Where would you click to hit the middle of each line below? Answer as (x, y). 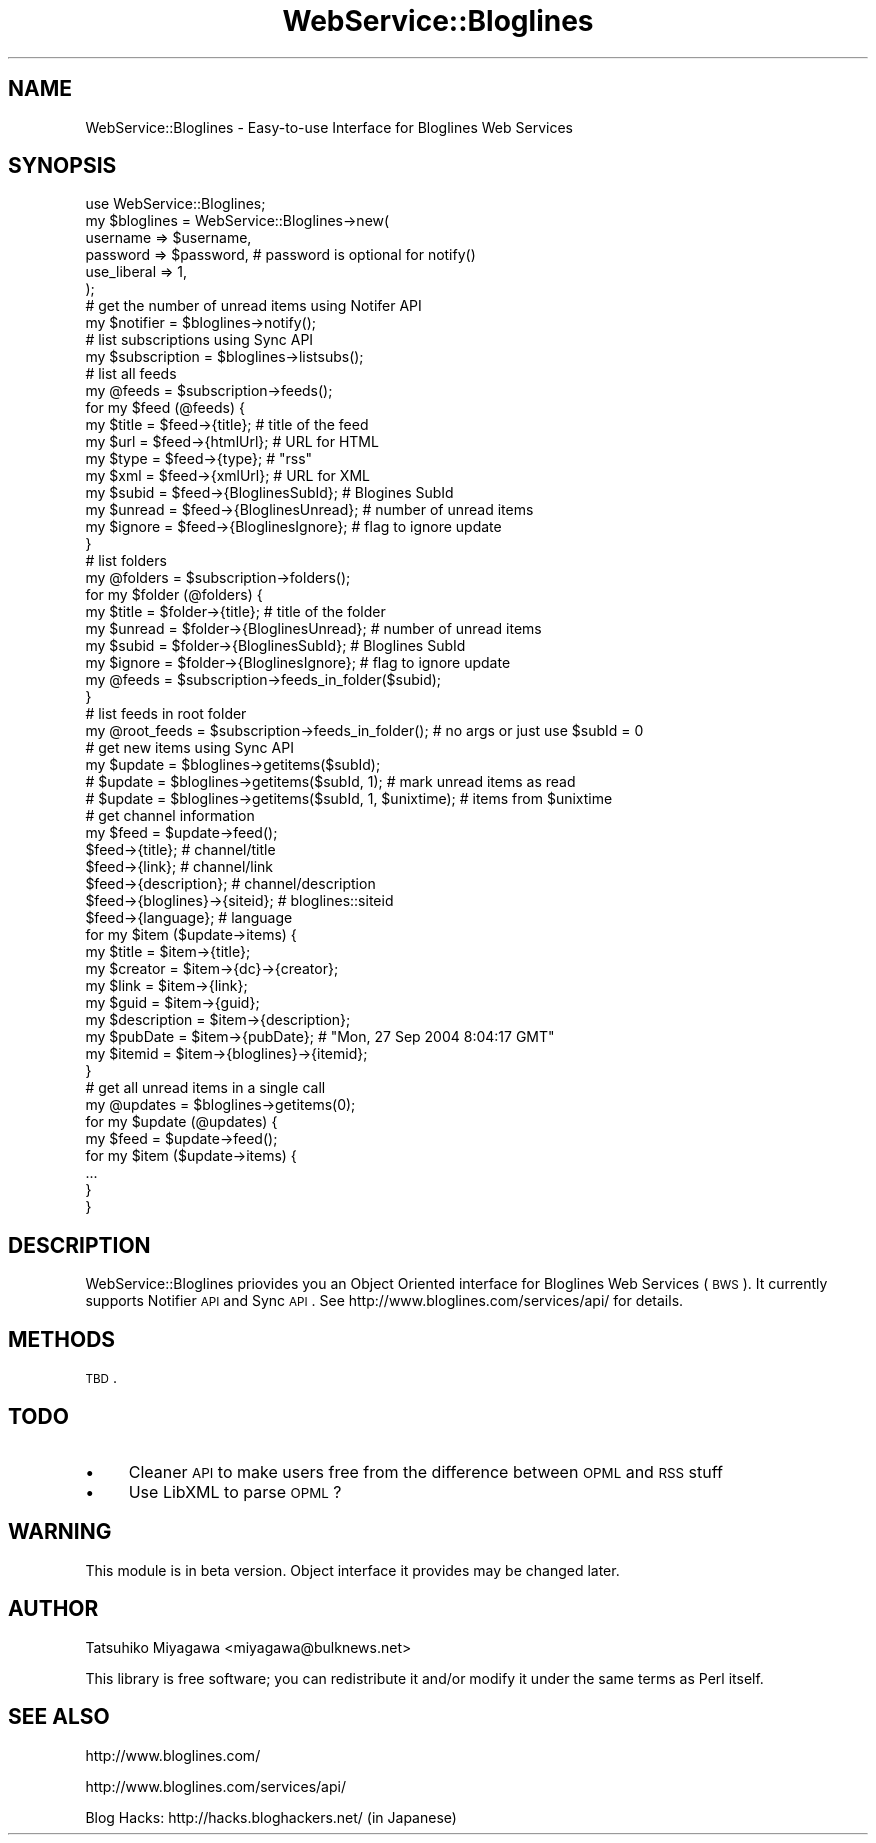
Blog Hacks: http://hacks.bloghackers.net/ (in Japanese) (271, 1817)
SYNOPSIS (62, 166)
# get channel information (170, 816)
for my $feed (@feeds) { (165, 408)
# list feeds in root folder (166, 714)
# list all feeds (131, 374)
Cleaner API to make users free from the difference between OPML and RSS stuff (425, 1471)
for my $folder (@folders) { (174, 595)
